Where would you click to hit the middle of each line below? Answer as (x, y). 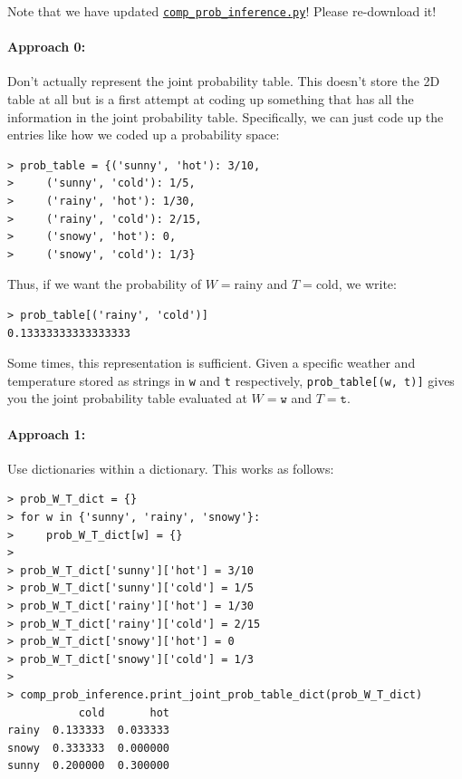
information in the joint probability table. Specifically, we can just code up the (226, 116)
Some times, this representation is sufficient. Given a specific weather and (212, 363)
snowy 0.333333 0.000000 (88, 748)
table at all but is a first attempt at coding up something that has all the (211, 99)
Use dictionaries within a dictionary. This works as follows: (171, 468)
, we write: (367, 284)
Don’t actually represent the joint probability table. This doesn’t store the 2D (224, 81)
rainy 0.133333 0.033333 (88, 731)
